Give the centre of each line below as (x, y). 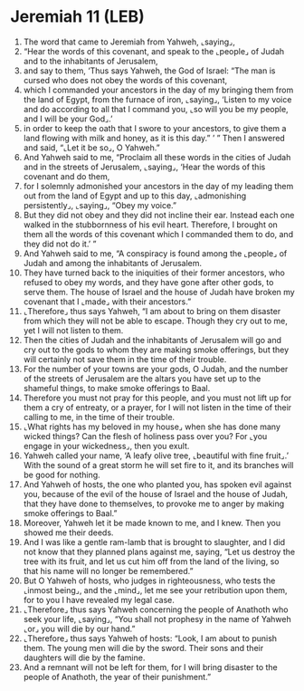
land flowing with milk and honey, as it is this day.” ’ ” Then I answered (154, 138)
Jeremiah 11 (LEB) (78, 17)
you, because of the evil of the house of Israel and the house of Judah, (156, 494)
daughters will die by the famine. (84, 657)
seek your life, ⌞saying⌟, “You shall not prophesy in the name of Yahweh (157, 619)
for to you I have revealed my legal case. (99, 600)
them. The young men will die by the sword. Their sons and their (143, 648)
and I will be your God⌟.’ (68, 119)
